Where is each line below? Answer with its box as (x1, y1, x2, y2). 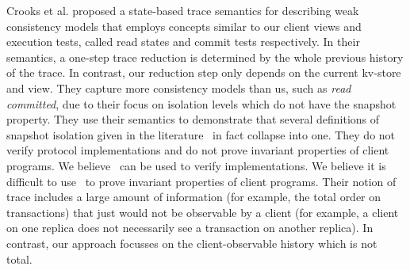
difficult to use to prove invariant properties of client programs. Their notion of (6, 173, 397, 189)
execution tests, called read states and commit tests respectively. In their (6, 33, 360, 50)
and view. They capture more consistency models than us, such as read (6, 79, 351, 96)
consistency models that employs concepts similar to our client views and (6, 17, 362, 34)
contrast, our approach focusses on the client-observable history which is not (6, 234, 377, 251)
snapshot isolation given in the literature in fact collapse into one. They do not (6, 126, 396, 143)
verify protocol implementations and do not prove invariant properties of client (6, 142, 389, 158)
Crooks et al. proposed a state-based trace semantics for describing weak (6, 2, 359, 18)
